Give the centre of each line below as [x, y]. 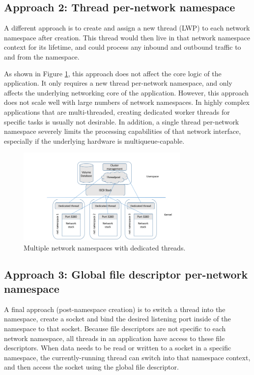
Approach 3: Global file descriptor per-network [126, 274]
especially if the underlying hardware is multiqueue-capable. [94, 141]
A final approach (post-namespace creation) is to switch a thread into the [115, 309]
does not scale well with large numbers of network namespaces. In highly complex [127, 102]
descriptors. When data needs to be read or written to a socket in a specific [118, 348]
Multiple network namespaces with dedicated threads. [105, 247]
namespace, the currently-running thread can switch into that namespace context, [127, 357]
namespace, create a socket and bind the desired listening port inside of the [117, 319]
